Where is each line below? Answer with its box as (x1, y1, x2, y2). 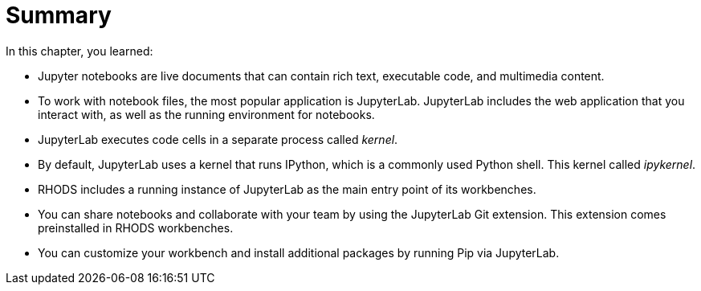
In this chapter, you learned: (6, 43, 153, 58)
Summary (6, 2, 112, 29)
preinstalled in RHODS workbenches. (38, 220, 234, 235)
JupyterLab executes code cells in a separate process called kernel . (38, 132, 398, 146)
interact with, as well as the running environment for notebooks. (38, 107, 375, 121)
